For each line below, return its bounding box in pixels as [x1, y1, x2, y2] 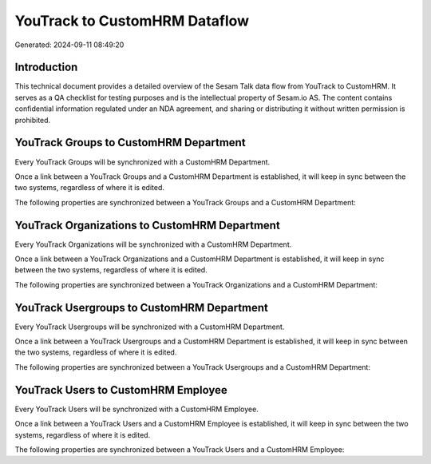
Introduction [14, 61, 78, 74]
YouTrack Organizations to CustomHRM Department [14, 218, 281, 232]
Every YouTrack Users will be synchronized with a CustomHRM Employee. [14, 404, 259, 414]
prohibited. [14, 115, 51, 125]
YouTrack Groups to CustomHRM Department [14, 136, 247, 149]
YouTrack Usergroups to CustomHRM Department [14, 300, 269, 315]
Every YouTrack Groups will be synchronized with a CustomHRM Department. [14, 157, 271, 167]
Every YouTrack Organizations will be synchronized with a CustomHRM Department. [14, 240, 292, 249]
